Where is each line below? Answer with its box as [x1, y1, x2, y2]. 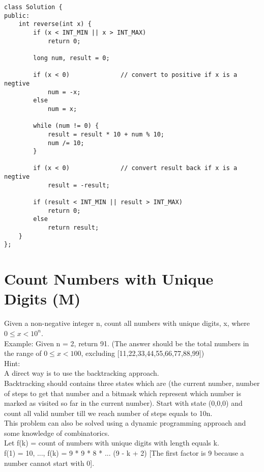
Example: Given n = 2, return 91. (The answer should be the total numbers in [4, 338, 249, 348]
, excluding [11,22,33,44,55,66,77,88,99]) [81, 348, 204, 358]
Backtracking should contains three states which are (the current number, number [4, 377, 260, 388]
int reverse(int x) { [18, 20, 92, 28]
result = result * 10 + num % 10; [47, 130, 164, 138]
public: [4, 12, 30, 19]
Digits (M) [4, 288, 81, 309]
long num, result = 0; [33, 54, 110, 62]
